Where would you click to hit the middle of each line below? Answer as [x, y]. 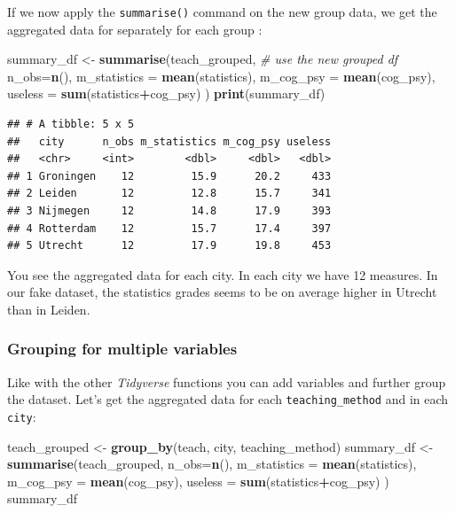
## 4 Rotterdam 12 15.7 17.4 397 [169, 228]
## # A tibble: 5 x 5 [71, 124]
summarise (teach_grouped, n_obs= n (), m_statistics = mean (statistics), [212, 464]
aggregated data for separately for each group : [135, 29]
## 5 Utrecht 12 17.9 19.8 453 [169, 246]
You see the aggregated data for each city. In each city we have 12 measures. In [223, 274]
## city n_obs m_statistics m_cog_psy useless [169, 141]
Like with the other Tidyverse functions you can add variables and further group [227, 381]
